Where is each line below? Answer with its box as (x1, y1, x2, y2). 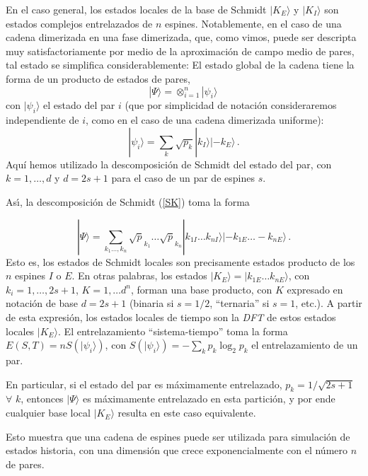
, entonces (21, 391, 64, 406)
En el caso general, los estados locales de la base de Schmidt (6, 2, 267, 16)
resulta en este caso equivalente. (117, 405, 256, 420)
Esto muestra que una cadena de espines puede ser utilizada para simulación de (6, 429, 350, 443)
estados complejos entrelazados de (6, 16, 153, 30)
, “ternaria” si (209, 296, 270, 310)
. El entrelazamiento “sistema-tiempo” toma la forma (58, 323, 288, 338)
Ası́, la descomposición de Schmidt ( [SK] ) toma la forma (6, 194, 250, 209)
